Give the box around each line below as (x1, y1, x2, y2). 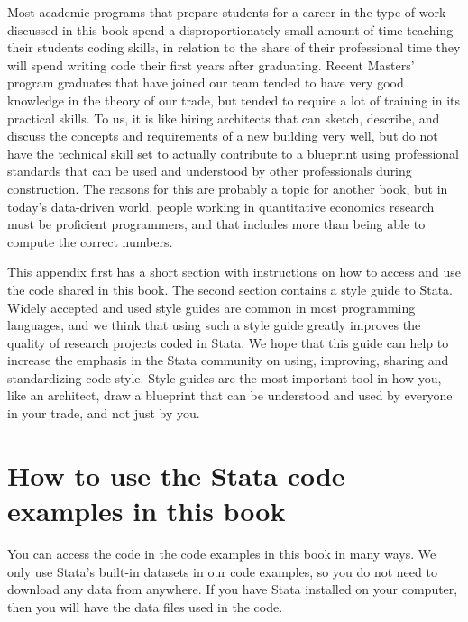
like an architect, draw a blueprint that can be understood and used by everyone (7, 386, 453, 405)
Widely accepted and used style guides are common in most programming (7, 297, 416, 316)
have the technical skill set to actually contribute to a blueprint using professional (7, 143, 460, 162)
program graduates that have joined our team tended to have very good (7, 73, 404, 92)
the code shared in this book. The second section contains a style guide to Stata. (7, 279, 453, 298)
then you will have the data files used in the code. (7, 597, 283, 616)
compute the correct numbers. (7, 232, 173, 251)
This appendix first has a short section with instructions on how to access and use (7, 262, 461, 281)
